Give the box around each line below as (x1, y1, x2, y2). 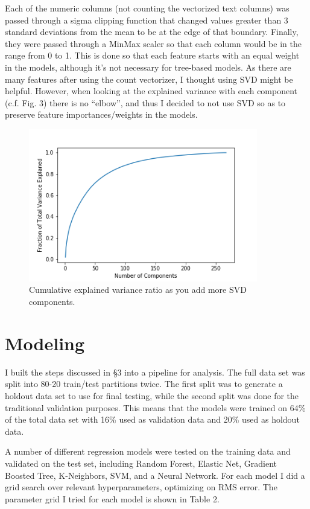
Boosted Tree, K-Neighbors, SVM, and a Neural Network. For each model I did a (5, 469, 305, 481)
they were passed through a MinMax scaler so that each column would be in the (5, 37, 302, 50)
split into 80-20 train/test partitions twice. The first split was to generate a (5, 377, 283, 390)
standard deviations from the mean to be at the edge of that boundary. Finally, (5, 25, 299, 38)
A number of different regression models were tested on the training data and (5, 445, 291, 458)
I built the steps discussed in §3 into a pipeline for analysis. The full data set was (5, 365, 305, 378)
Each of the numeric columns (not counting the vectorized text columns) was (5, 2, 289, 14)
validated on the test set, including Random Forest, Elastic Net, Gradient (5, 456, 277, 469)
